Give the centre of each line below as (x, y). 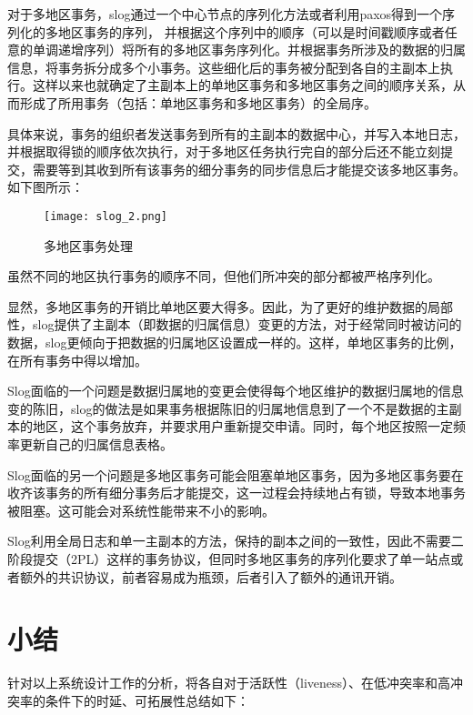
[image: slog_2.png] (106, 216)
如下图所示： (45, 187)
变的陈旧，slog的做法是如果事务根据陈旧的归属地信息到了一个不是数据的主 (228, 408)
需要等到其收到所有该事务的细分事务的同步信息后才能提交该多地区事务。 (249, 169)
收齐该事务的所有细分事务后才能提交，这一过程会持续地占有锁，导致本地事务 (236, 493)
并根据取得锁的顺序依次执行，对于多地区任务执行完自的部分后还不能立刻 (224, 151)
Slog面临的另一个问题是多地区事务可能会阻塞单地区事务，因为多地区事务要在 (236, 474)
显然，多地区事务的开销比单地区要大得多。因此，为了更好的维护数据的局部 (230, 306)
